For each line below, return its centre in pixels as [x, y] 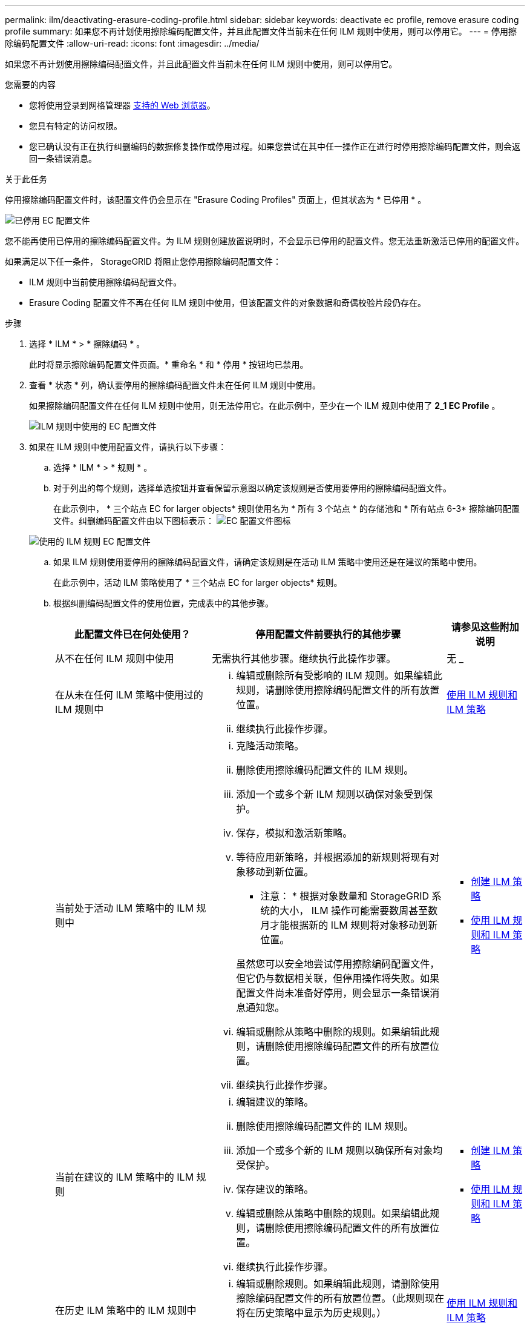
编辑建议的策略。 [275, 1102]
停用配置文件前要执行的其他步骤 [328, 634]
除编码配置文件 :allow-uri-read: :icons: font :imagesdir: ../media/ [132, 43]
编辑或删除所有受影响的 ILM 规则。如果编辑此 [339, 675]
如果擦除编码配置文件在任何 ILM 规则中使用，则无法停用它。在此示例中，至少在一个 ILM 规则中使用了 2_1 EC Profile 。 [265, 406]
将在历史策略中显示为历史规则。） [311, 1313]
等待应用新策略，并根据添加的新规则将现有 [333, 857]
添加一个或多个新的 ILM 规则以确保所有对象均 [339, 1150]
